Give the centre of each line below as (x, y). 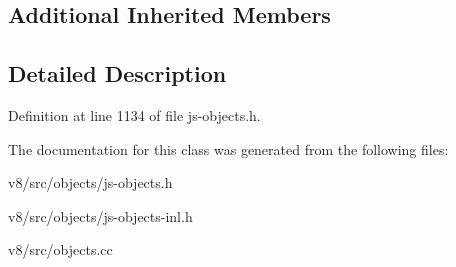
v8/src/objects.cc (60, 249)
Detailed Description (117, 73)
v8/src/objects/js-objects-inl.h (100, 215)
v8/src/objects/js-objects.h (90, 182)
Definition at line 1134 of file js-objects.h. (134, 114)
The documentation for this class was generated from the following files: (228, 148)
